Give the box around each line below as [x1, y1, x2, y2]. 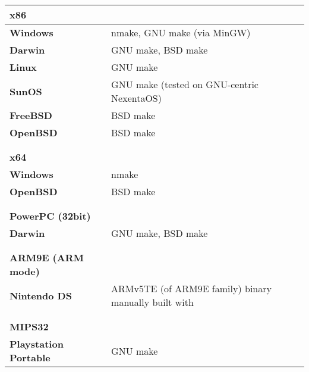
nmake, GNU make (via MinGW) [111, 26, 251, 39]
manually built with [111, 295, 194, 309]
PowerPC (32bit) [10, 209, 91, 223]
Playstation [10, 337, 64, 351]
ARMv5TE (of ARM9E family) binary [111, 282, 272, 295]
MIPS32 [10, 320, 49, 333]
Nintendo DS [10, 288, 72, 302]
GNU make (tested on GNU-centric [111, 77, 258, 91]
